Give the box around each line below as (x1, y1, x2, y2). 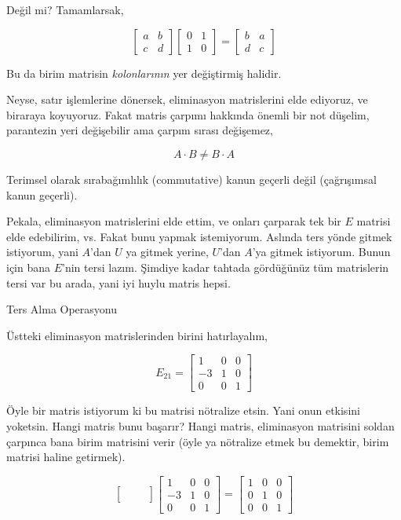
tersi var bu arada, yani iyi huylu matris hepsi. (6, 274, 231, 291)
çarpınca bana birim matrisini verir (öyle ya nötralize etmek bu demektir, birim (6, 433, 389, 449)
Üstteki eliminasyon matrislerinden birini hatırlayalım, (6, 327, 268, 343)
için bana (6, 258, 51, 275)
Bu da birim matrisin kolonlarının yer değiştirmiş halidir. (6, 64, 282, 81)
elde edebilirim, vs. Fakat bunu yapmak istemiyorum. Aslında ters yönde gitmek (6, 228, 392, 244)
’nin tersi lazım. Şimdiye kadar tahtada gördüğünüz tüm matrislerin (62, 258, 389, 275)
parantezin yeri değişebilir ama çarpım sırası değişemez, (6, 122, 273, 138)
